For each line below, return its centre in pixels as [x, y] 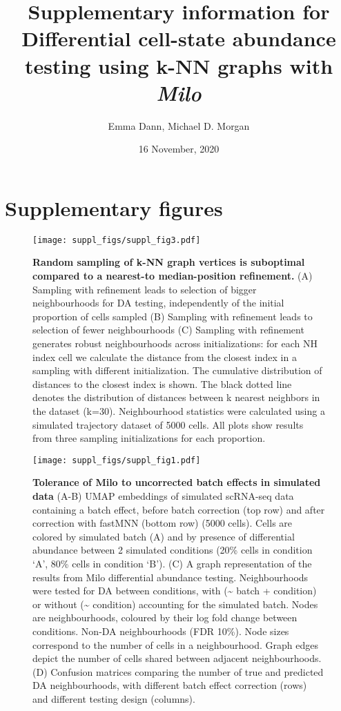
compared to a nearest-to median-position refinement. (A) [173, 276]
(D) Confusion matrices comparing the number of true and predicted [178, 671]
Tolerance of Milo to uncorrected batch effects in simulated [177, 482]
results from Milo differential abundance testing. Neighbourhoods [170, 577]
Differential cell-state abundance [179, 38]
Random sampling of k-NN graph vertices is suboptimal [169, 262]
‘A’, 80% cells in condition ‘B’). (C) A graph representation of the [172, 563]
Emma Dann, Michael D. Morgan [179, 125]
